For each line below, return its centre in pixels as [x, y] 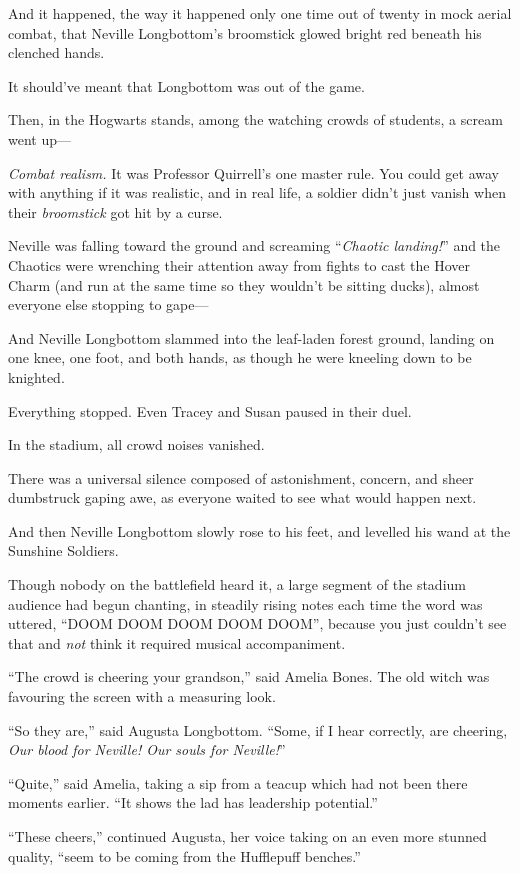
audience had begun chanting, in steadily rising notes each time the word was [245, 603]
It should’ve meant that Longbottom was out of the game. [186, 85]
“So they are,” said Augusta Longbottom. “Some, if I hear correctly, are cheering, [258, 729]
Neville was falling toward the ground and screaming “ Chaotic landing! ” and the [254, 245]
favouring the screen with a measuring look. [142, 696]
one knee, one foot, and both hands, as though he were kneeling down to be [240, 357]
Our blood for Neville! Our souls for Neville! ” [147, 749]
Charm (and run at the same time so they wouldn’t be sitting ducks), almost [244, 284]
